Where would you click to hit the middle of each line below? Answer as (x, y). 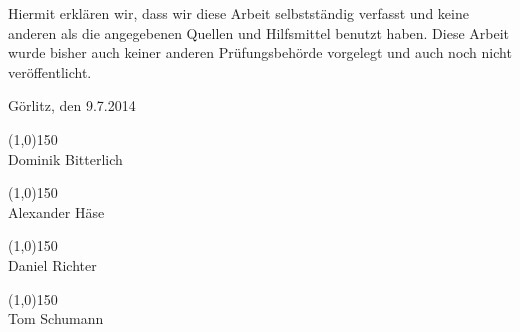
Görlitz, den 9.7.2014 (72, 105)
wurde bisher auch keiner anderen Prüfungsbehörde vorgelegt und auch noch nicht (260, 52)
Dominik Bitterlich (65, 158)
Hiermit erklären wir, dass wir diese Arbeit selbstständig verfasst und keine (238, 13)
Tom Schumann (56, 318)
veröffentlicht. (50, 71)
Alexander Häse (56, 211)
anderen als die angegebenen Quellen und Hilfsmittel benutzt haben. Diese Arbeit (259, 32)
